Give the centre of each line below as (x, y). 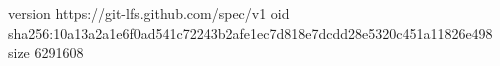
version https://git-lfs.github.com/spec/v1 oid (149, 13)
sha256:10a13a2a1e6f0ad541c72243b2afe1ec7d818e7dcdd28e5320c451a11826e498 (250, 32)
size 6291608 (46, 52)
